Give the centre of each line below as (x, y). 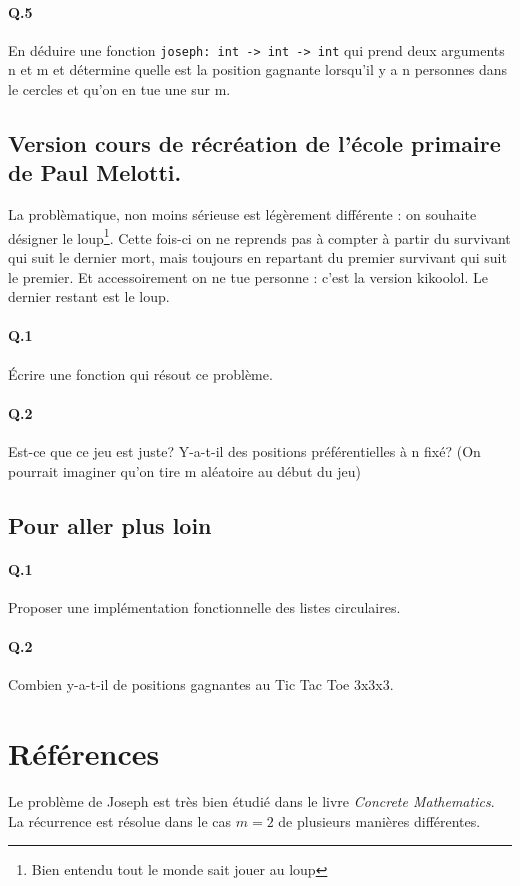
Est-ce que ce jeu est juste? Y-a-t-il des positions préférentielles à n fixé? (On (244, 451)
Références (84, 752)
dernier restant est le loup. (89, 296)
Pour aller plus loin (110, 524)
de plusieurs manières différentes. (379, 820)
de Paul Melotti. (95, 172)
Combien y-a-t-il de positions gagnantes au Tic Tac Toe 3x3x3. (201, 684)
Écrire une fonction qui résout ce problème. (140, 373)
